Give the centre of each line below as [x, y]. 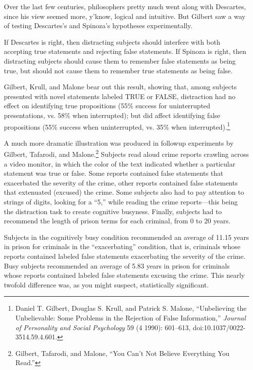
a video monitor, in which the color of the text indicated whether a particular [120, 163]
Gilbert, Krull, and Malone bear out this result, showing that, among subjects [120, 87]
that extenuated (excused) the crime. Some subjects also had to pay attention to [124, 192]
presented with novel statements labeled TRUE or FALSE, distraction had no [120, 96]
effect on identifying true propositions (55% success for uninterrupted [107, 106]
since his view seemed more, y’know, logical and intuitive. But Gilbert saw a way [125, 16]
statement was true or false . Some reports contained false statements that [114, 173]
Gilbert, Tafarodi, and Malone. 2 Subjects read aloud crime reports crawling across [126, 153]
